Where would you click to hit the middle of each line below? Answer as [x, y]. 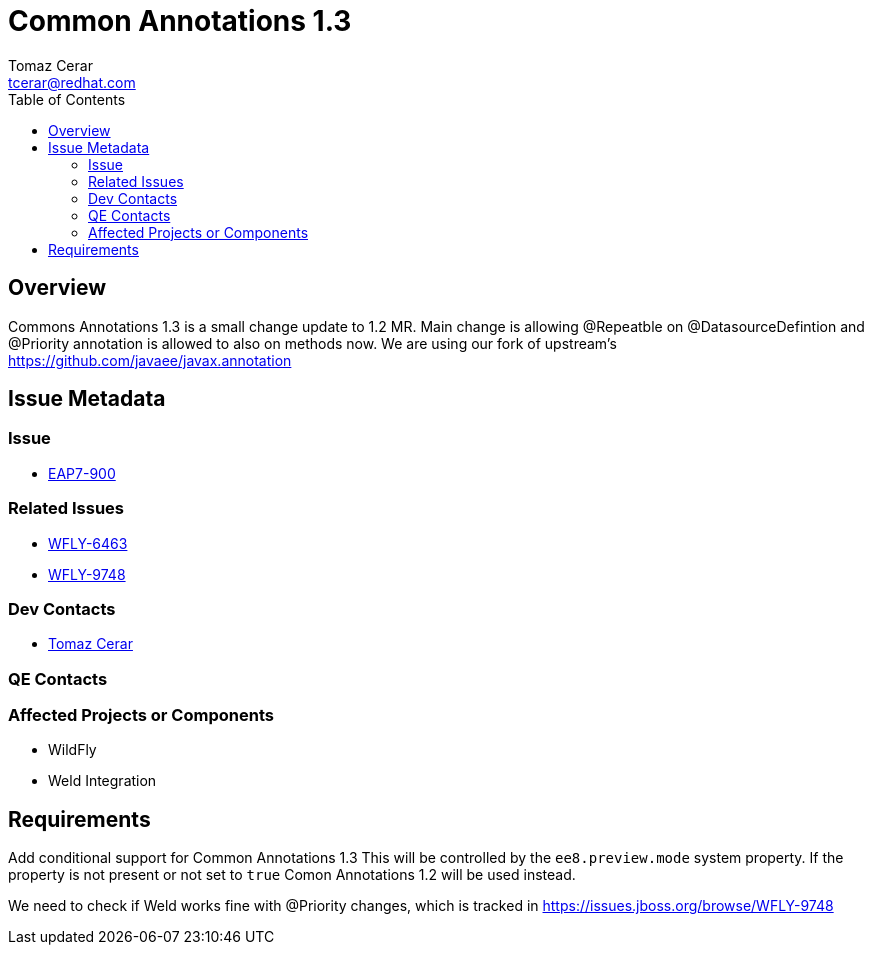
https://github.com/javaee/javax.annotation [150, 360]
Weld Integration [102, 781]
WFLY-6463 [88, 543]
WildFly [72, 750]
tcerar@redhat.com [72, 82]
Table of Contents [67, 99]
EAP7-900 [82, 473]
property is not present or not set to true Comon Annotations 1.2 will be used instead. [292, 875]
